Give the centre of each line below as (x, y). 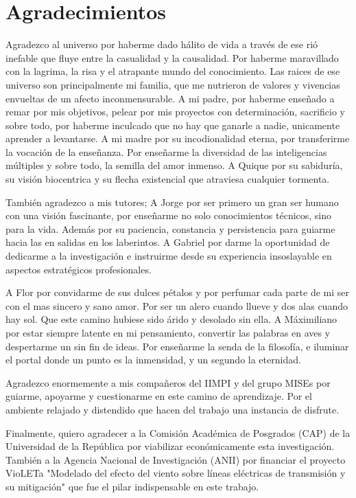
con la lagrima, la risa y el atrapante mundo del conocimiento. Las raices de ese (173, 71)
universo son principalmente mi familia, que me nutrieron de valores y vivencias (173, 84)
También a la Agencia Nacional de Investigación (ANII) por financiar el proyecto (176, 459)
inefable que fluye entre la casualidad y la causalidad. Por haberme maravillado (172, 57)
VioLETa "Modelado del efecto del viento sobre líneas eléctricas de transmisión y (176, 473)
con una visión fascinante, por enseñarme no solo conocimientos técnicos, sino (169, 215)
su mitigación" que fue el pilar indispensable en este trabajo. (132, 486)
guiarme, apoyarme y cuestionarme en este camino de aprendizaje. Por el (159, 396)
